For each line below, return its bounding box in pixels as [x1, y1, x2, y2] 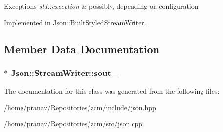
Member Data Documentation [4, 41, 160, 56]
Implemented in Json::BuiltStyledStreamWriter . [4, 17, 146, 27]
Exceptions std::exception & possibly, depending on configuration [4, 1, 199, 11]
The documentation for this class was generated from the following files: [4, 86, 220, 96]
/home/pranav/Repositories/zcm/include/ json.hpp [4, 102, 156, 112]
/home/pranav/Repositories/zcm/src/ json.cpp [4, 118, 142, 129]
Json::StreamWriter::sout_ [11, 66, 118, 78]
